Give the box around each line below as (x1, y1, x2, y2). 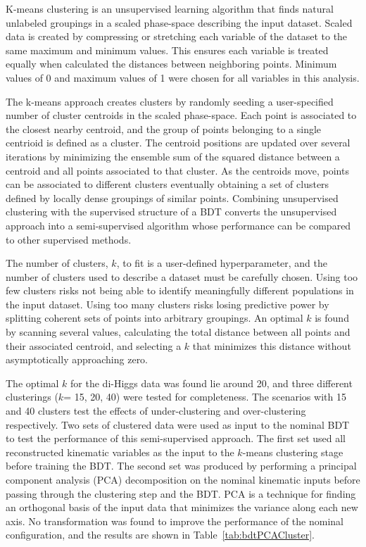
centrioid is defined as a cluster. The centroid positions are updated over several (6, 135, 351, 150)
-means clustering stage (242, 444, 343, 459)
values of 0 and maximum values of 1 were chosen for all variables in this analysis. (6, 70, 360, 84)
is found (315, 310, 349, 325)
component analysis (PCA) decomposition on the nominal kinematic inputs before (6, 472, 360, 486)
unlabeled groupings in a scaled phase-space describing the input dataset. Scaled (6, 15, 353, 30)
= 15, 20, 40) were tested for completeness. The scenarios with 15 (63, 389, 346, 404)
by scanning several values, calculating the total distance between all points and (6, 325, 351, 339)
